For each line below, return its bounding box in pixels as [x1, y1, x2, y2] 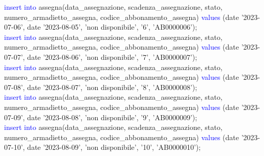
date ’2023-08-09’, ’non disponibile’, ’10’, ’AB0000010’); [27, 142, 201, 152]
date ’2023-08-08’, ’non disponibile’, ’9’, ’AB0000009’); [27, 112, 197, 122]
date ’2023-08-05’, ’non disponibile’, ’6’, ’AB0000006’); [27, 21, 197, 32]
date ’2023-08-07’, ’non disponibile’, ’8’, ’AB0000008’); [27, 81, 197, 92]
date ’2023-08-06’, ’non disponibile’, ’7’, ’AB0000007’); [27, 51, 197, 62]
